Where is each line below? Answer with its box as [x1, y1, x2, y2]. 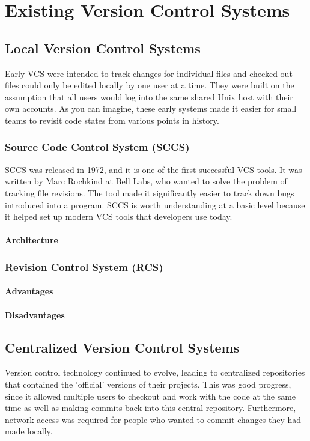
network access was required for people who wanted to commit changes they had [5, 413, 302, 425]
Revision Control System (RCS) [5, 259, 163, 274]
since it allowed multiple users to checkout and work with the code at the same [5, 389, 296, 402]
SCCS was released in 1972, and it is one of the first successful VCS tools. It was [5, 163, 302, 175]
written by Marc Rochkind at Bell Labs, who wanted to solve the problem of [5, 175, 287, 187]
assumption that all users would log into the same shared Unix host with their [5, 90, 293, 103]
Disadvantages [5, 308, 65, 321]
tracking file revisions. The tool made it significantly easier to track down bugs [5, 186, 294, 199]
